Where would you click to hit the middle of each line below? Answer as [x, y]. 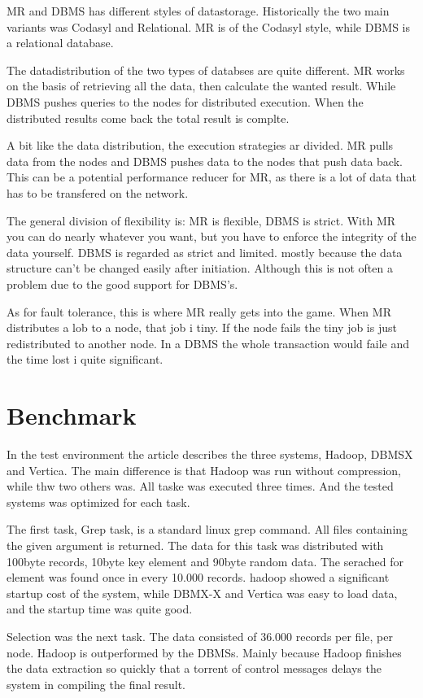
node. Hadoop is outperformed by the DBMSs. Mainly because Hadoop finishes [204, 652]
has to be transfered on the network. [98, 192]
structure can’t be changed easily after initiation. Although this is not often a [200, 268]
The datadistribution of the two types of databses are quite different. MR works [206, 70]
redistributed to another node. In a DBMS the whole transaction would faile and [208, 343]
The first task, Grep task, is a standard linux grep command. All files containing [207, 529]
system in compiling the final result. [96, 684]
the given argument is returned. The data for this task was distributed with [195, 545]
